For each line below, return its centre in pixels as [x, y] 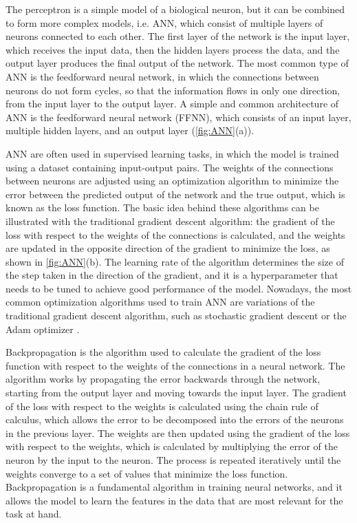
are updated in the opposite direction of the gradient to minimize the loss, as [168, 248]
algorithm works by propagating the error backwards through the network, [163, 379]
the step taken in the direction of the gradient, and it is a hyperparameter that [172, 275]
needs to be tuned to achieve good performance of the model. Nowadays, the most [179, 288]
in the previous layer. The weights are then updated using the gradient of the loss [178, 433]
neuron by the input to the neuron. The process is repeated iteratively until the [173, 460]
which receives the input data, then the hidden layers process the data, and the [173, 49]
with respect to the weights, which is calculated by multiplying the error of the [172, 446]
